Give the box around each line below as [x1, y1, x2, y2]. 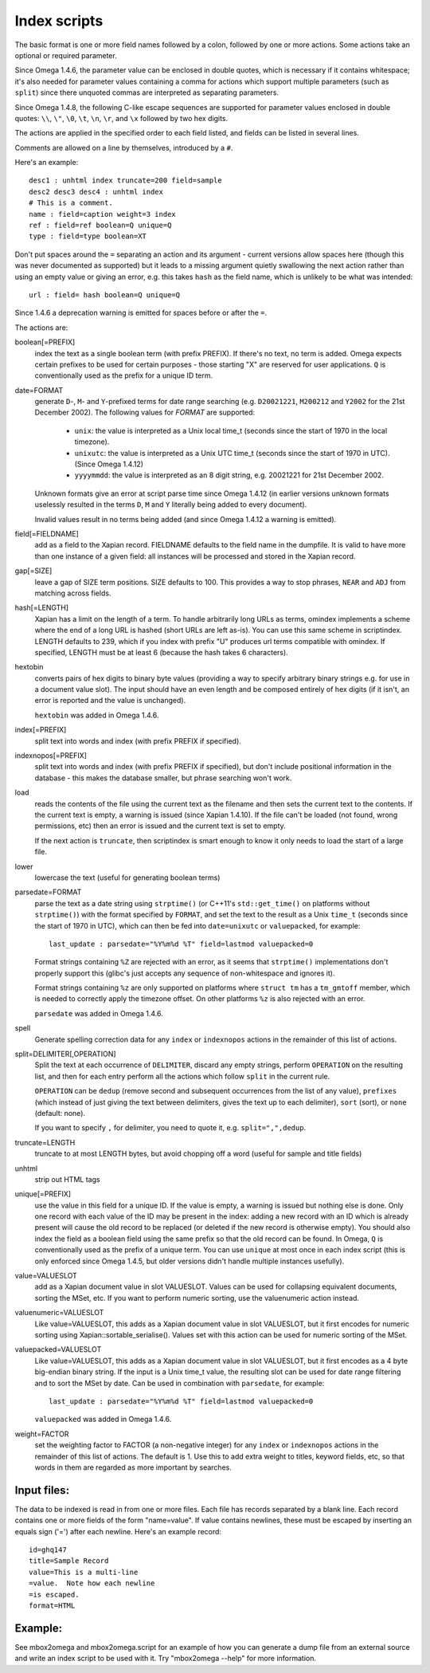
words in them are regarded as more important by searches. [34, 1463, 233, 1472]
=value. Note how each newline [29, 1579, 155, 1588]
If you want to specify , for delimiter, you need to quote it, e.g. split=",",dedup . [34, 1123, 307, 1133]
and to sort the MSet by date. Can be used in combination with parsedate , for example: [34, 1378, 325, 1388]
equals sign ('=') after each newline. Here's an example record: [14, 1526, 222, 1536]
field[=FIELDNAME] [14, 529, 79, 538]
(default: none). [34, 1108, 86, 1117]
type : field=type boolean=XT [29, 232, 147, 241]
